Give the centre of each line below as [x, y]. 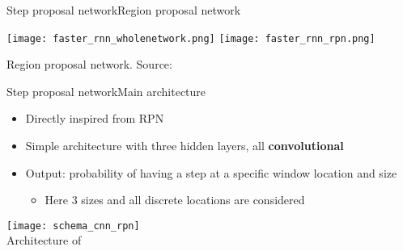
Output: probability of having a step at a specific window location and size [211, 172]
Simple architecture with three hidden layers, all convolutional [185, 146]
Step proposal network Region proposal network [124, 10]
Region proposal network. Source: [89, 64]
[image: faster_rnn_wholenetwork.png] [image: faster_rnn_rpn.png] [191, 38]
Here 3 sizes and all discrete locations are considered [175, 200]
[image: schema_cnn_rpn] [73, 226]
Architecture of [44, 240]
